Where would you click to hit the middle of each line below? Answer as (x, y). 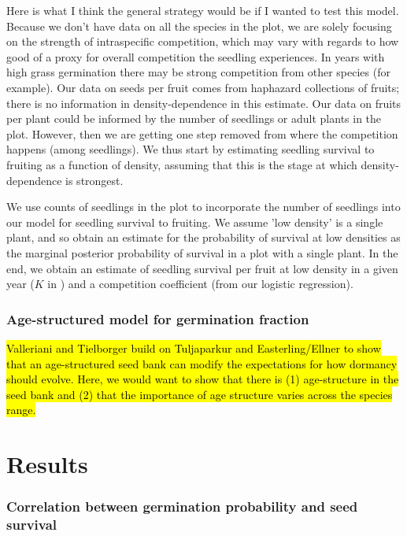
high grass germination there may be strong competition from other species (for (198, 72)
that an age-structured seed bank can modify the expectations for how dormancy (202, 363)
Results (47, 464)
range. (21, 410)
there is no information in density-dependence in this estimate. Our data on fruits (204, 103)
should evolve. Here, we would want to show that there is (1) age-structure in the (203, 379)
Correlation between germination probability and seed (182, 506)
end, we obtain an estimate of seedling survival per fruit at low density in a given (202, 268)
